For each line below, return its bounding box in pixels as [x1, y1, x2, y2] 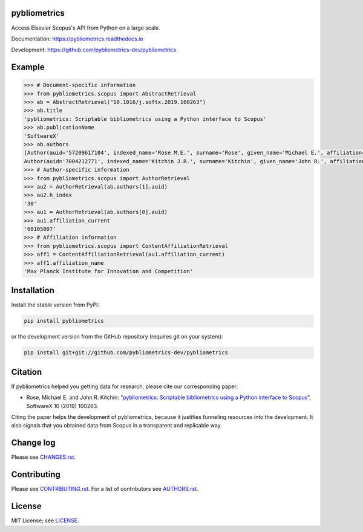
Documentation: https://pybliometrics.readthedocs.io [11, 35, 143, 42]
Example [11, 62, 45, 73]
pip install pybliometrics [24, 317, 104, 325]
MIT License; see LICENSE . [11, 517, 79, 524]
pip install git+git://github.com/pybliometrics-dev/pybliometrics [24, 349, 229, 356]
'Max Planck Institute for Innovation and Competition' [24, 268, 194, 274]
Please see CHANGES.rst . [11, 453, 76, 461]
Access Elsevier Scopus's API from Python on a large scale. [11, 24, 160, 31]
